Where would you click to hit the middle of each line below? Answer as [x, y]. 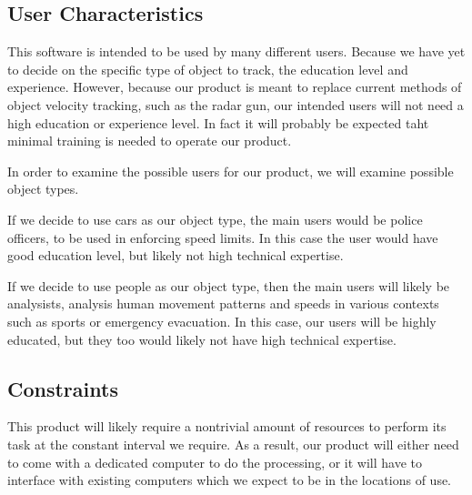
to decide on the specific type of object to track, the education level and [208, 69]
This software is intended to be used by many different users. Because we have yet [236, 51]
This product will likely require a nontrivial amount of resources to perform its [227, 426]
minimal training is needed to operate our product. [150, 141]
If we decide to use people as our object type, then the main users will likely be [229, 285]
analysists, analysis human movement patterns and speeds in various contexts [223, 303]
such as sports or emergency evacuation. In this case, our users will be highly [222, 321]
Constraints [63, 388]
